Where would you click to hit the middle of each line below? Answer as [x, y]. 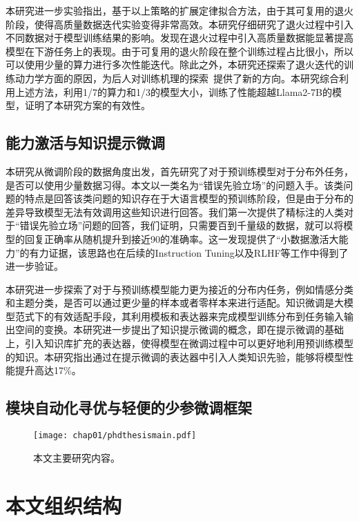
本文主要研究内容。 [77, 457]
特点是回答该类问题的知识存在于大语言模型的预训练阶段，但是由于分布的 [189, 198]
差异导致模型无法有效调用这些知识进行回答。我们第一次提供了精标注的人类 [175, 212]
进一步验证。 [35, 266]
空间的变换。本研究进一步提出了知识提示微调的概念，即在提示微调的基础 [179, 330]
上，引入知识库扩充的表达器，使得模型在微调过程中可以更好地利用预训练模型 [179, 343]
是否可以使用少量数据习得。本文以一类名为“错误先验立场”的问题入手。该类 [175, 185]
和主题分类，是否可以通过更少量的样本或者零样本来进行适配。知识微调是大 [175, 303]
